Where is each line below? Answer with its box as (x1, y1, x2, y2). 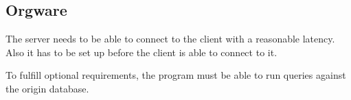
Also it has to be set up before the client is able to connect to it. (5, 45, 278, 59)
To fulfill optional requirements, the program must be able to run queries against (5, 68, 346, 82)
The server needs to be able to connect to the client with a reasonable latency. (5, 32, 335, 46)
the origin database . (5, 81, 89, 95)
